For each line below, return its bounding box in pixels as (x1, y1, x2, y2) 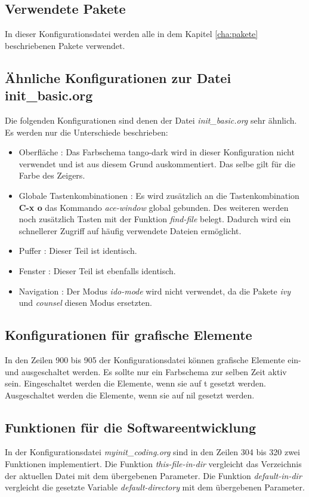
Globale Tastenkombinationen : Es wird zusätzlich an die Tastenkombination (18, 189, 299, 201)
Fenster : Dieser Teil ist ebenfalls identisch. (18, 264, 176, 277)
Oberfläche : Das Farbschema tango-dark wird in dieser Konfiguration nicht (18, 146, 295, 158)
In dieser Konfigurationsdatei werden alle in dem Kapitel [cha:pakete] (5, 27, 258, 40)
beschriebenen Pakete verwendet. (5, 39, 125, 51)
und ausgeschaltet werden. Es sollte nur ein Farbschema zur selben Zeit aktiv (5, 365, 287, 378)
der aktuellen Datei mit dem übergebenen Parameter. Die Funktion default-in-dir (5, 469, 302, 481)
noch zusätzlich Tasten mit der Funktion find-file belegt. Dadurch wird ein (18, 213, 291, 225)
